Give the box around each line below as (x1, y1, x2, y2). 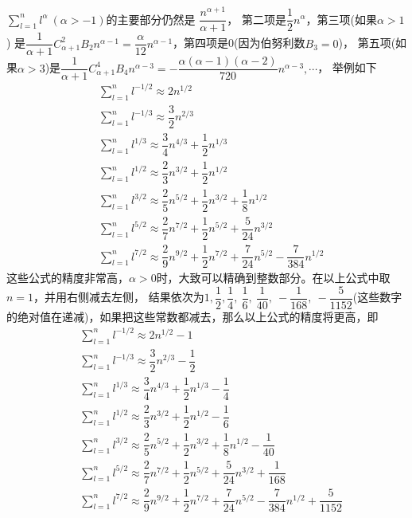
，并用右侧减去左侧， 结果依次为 (33, 288, 204, 305)
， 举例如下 (317, 59, 377, 76)
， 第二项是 (227, 10, 286, 27)
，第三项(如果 (305, 10, 377, 27)
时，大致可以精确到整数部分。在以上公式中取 (156, 269, 391, 286)
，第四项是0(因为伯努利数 (173, 34, 305, 51)
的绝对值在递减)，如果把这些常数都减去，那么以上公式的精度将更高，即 (6, 308, 379, 324)
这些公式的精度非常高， (6, 269, 129, 286)
